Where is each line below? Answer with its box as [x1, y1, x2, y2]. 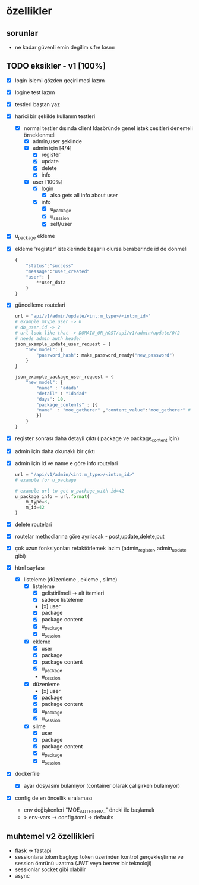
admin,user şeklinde [32, 138, 82, 145]
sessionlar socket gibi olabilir [14, 866, 86, 873]
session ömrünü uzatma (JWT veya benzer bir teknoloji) [14, 860, 152, 867]
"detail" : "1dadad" [36, 391, 87, 397]
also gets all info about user [50, 191, 118, 199]
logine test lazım [14, 88, 55, 96]
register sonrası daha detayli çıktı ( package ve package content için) [14, 434, 179, 443]
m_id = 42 [26, 505, 45, 510]
